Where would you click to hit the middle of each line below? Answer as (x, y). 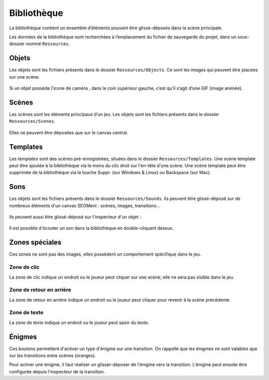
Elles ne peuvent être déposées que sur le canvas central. (69, 132)
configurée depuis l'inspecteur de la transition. (57, 372)
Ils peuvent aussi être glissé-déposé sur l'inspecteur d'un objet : (75, 217)
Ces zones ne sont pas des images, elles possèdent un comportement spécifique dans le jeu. (105, 254)
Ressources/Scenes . (32, 121)
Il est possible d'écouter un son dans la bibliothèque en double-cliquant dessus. (91, 228)
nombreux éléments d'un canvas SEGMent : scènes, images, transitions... (85, 205)
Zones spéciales (35, 242)
